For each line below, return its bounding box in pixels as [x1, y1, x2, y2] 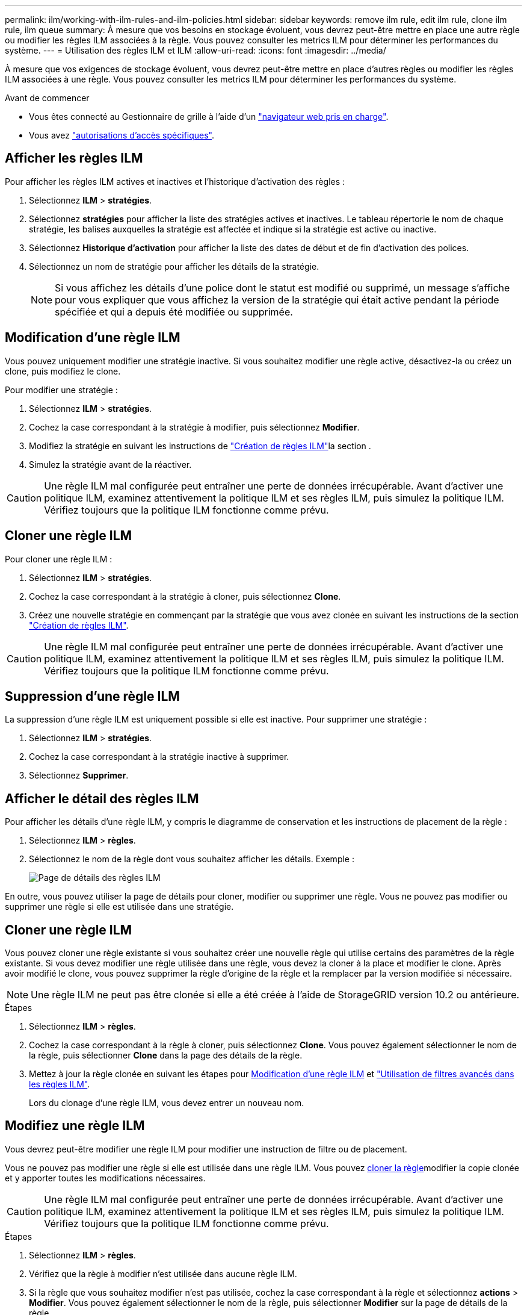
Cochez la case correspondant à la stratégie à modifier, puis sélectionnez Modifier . [29, 421, 360, 432]
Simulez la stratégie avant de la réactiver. [29, 459, 192, 470]
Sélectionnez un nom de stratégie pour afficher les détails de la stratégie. [29, 261, 319, 272]
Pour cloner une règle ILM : [5, 553, 112, 564]
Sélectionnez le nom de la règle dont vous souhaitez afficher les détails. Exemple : [29, 854, 354, 865]
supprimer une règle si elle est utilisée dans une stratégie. [5, 901, 234, 912]
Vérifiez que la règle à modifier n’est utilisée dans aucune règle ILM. [29, 1268, 297, 1279]
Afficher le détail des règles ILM [5, 791, 199, 806]
